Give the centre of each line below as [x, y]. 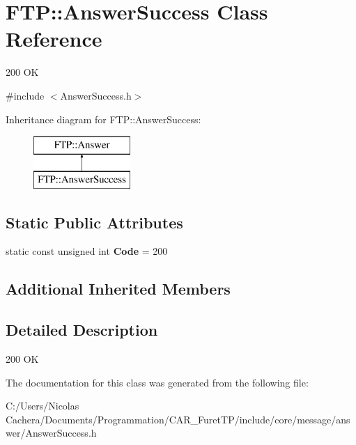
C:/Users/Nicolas [42, 406]
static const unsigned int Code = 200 [87, 251]
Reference [54, 39]
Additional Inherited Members [118, 289]
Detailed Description [82, 330]
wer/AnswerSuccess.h [51, 433]
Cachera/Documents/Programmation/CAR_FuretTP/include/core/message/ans [178, 419]
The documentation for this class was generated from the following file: [157, 382]
